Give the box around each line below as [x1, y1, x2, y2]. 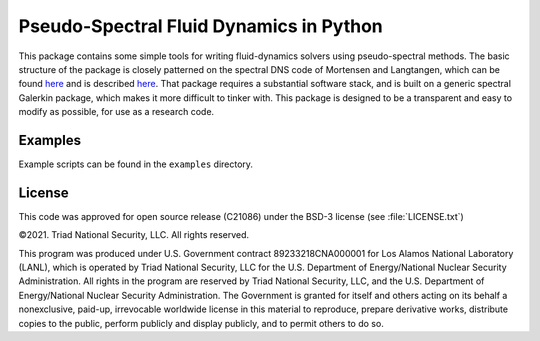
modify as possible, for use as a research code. [18, 106, 215, 118]
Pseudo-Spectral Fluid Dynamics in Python [18, 15, 384, 37]
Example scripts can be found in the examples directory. [18, 158, 254, 170]
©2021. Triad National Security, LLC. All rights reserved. [18, 229, 250, 241]
